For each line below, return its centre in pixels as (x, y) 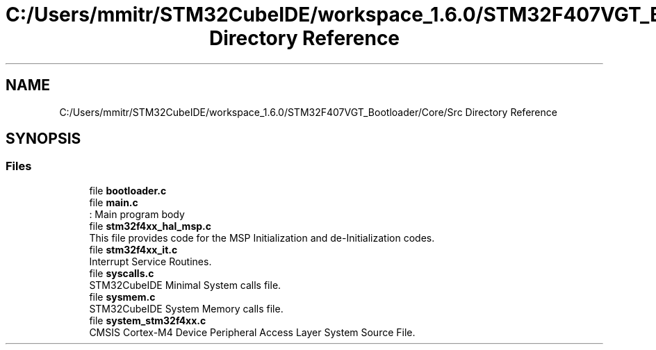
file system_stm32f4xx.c (148, 320)
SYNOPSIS (43, 139)
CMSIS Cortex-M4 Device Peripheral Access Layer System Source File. (252, 332)
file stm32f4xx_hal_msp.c (150, 226)
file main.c (114, 202)
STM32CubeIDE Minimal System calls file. (185, 285)
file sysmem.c (122, 297)
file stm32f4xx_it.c (133, 249)
